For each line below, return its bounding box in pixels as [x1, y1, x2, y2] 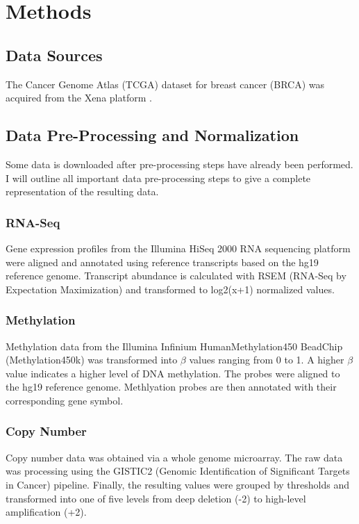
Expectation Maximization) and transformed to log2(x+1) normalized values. [6, 281, 335, 296]
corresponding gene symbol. [6, 393, 124, 407]
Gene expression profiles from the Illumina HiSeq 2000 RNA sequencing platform [6, 240, 351, 255]
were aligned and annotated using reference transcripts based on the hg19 [6, 254, 319, 269]
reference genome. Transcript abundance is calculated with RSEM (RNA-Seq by [6, 268, 347, 283]
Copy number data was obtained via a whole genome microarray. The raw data [6, 450, 343, 464]
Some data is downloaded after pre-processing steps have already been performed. [6, 156, 353, 171]
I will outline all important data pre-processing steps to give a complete [6, 170, 311, 185]
